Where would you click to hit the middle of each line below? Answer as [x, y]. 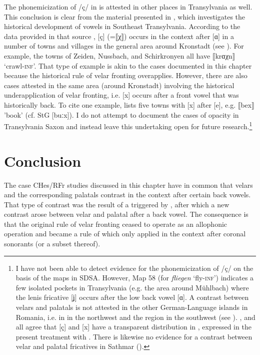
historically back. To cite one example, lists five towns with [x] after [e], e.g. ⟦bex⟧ [129, 104]
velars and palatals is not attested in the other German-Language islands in [132, 307]
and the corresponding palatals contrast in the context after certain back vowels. [127, 195]
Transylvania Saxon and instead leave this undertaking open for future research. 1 [128, 125]
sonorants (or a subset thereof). [52, 244]
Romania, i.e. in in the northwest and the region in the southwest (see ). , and [135, 317]
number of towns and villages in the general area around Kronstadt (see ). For [124, 46]
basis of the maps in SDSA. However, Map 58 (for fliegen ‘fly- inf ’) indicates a [135, 278]
